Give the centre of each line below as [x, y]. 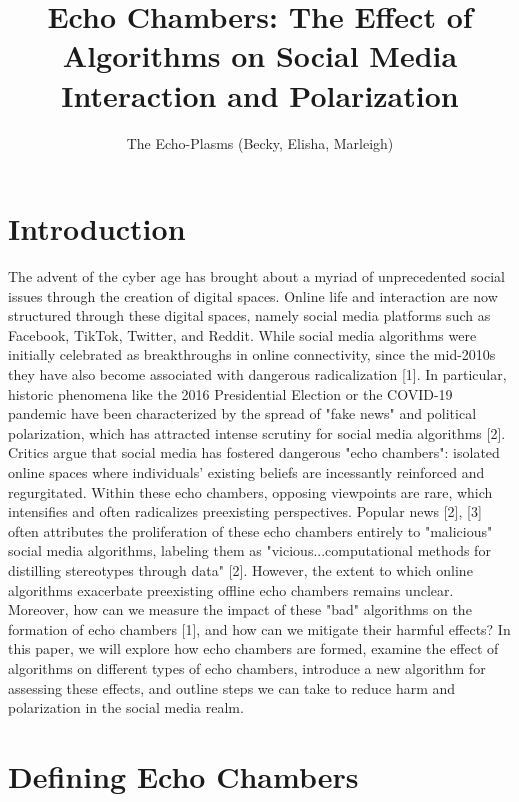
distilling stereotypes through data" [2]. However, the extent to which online [240, 569]
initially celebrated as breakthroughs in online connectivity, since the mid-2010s [252, 354]
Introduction [97, 228]
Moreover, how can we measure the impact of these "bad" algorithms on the [240, 609]
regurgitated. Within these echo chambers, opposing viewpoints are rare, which [250, 491]
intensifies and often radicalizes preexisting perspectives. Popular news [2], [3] [245, 511]
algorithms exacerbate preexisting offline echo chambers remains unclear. [231, 589]
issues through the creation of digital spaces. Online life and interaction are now [253, 295]
